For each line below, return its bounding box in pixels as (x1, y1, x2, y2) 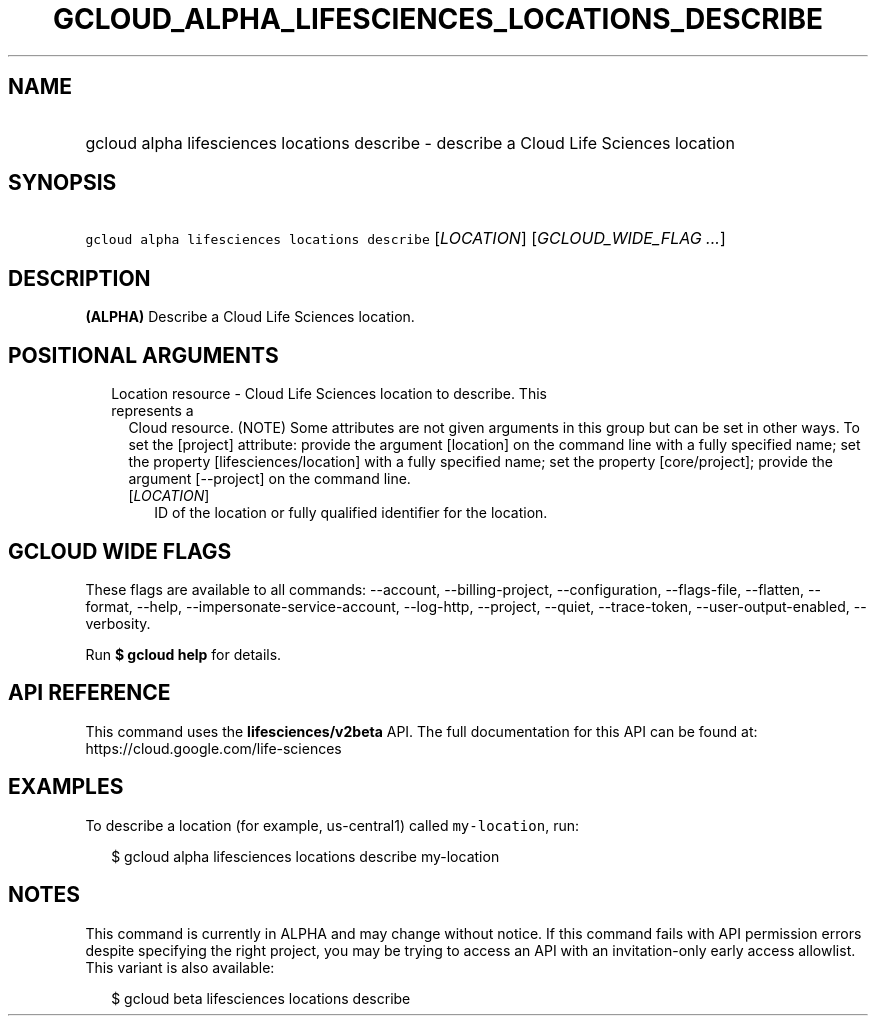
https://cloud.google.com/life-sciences (85, 739, 342, 757)
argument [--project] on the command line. (128, 470, 411, 488)
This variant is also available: (85, 958, 275, 976)
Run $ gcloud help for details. (85, 645, 282, 663)
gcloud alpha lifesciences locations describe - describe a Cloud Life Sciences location (85, 132, 735, 153)
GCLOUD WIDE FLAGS (8, 538, 232, 564)
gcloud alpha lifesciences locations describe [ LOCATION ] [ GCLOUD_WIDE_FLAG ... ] (85, 228, 726, 249)
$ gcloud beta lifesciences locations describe (111, 989, 411, 1007)
